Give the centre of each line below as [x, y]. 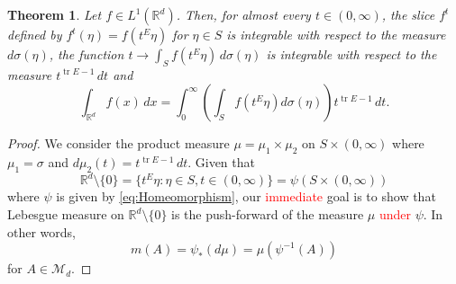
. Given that [221, 162]
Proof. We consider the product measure [119, 143]
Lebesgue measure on [66, 214]
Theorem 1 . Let [55, 14]
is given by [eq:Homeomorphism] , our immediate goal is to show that [246, 196]
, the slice [408, 14]
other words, [41, 231]
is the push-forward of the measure [268, 214]
